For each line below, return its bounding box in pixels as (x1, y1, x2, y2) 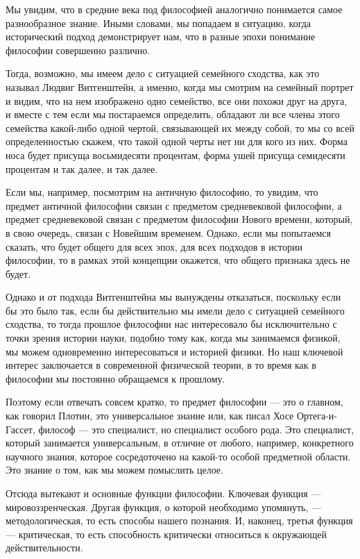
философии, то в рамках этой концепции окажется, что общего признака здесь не (6, 253, 350, 267)
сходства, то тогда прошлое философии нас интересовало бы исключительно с (6, 317, 337, 331)
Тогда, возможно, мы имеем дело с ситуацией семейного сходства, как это (6, 66, 320, 81)
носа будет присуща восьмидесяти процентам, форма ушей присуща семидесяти (6, 147, 345, 162)
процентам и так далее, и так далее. (6, 161, 158, 176)
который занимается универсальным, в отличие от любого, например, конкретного (6, 435, 354, 450)
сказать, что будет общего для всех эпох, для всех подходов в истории (6, 239, 302, 253)
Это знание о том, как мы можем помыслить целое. (6, 462, 223, 477)
